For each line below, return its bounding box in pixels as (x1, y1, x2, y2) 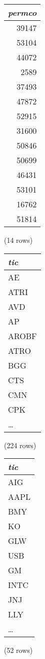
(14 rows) (4, 235, 33, 245)
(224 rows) (4, 440, 36, 450)
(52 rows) (4, 645, 33, 655)
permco (8, 7, 37, 18)
